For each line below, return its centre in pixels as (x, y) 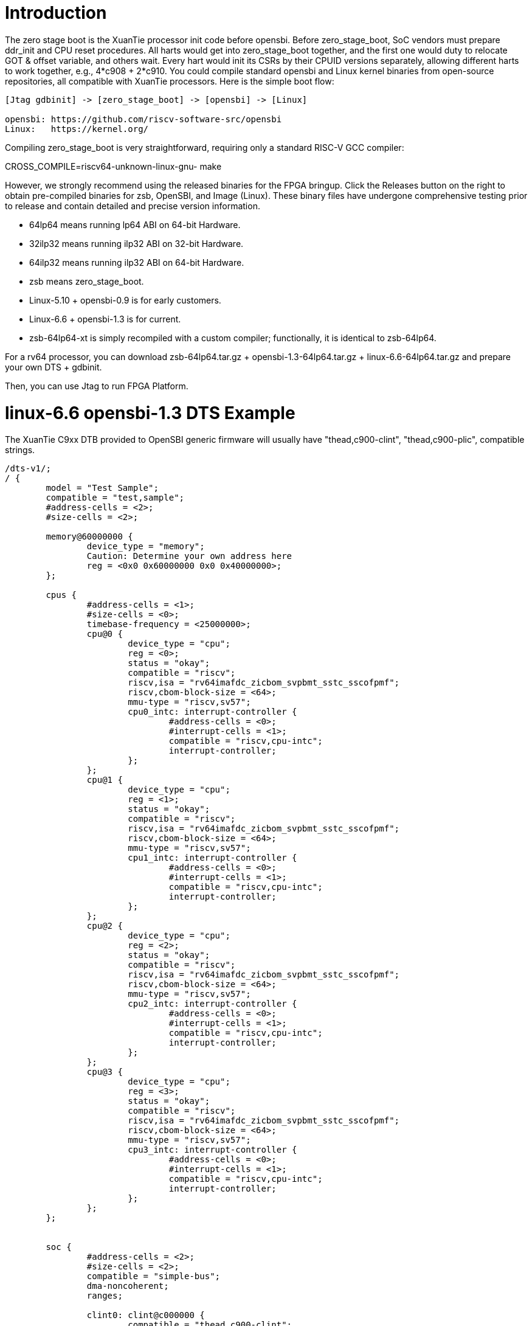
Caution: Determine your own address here (189, 556)
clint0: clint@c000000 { (146, 1315)
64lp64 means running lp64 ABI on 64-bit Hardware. (135, 224)
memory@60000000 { (89, 537)
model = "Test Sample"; (102, 488)
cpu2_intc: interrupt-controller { (212, 1004)
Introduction (56, 13)
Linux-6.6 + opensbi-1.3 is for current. (105, 319)
